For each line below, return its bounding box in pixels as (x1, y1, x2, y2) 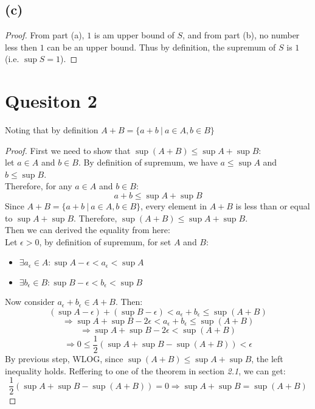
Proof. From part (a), (5, 29, 85, 41)
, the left (251, 352, 283, 365)
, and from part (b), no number (182, 29, 300, 41)
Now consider (5, 295, 55, 308)
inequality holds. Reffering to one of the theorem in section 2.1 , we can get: (5, 364, 286, 377)
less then (5, 40, 38, 53)
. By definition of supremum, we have (78, 156, 218, 169)
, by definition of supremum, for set (39, 235, 171, 248)
